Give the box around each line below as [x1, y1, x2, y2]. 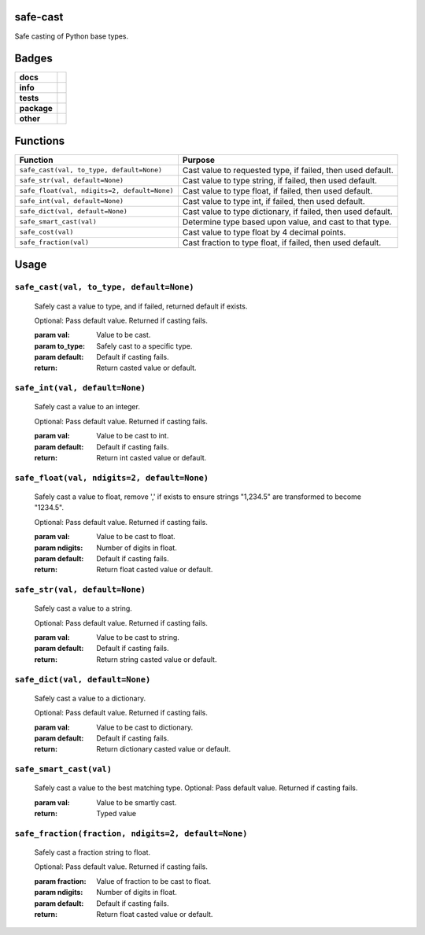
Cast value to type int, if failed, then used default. [182, 195, 365, 206]
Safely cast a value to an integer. [34, 402, 141, 412]
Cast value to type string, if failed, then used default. [182, 175, 378, 186]
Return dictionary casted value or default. [96, 745, 231, 754]
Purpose [182, 154, 216, 165]
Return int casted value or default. [96, 453, 207, 462]
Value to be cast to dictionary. [96, 722, 193, 732]
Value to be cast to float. [96, 532, 176, 541]
